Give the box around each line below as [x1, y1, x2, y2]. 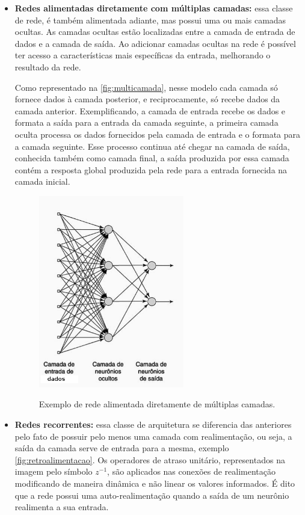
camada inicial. [14, 175, 70, 188]
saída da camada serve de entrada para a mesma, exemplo [14, 442, 229, 454]
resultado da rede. [14, 60, 81, 73]
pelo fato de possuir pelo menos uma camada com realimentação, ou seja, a [14, 430, 292, 442]
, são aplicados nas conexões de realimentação [107, 465, 276, 478]
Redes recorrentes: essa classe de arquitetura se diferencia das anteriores [14, 418, 292, 431]
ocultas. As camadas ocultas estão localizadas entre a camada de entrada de [14, 25, 295, 38]
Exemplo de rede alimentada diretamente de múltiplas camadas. [39, 398, 276, 410]
